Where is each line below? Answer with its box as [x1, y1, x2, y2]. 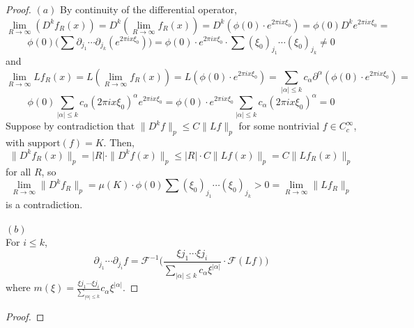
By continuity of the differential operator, [60, 2, 237, 16]
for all [6, 164, 31, 178]
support [27, 138, 61, 148]
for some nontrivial [238, 118, 320, 133]
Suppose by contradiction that [6, 118, 135, 133]
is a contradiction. [6, 197, 83, 212]
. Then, [103, 134, 135, 149]
